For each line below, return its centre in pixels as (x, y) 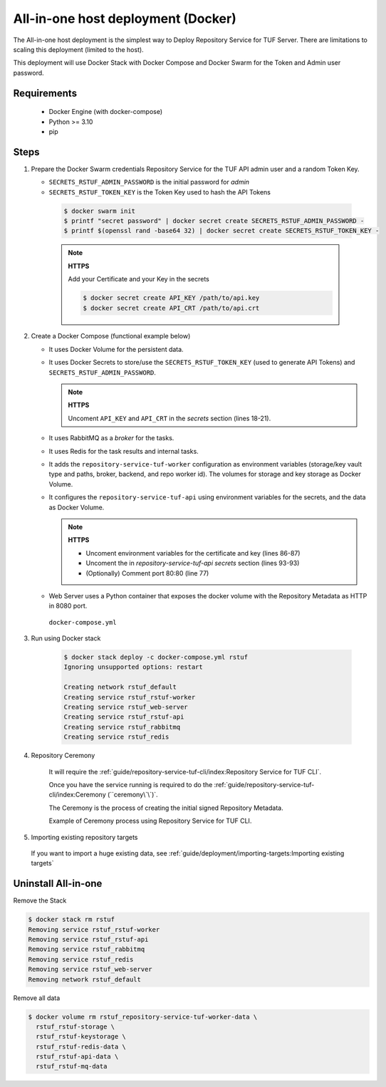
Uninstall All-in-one (58, 884)
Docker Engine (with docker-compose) (106, 112)
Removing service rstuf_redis (81, 959)
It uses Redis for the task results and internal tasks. (124, 451)
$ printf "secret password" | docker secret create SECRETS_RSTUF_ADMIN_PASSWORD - (214, 220)
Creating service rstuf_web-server (126, 707)
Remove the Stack (40, 900)
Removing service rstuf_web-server (90, 969)
